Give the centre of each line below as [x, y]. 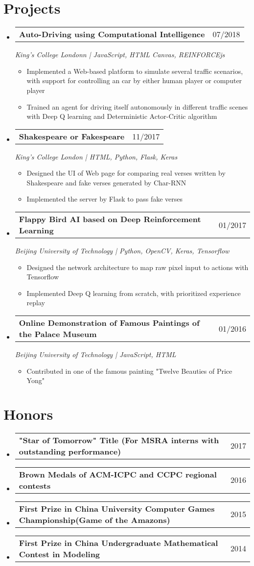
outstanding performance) [70, 451]
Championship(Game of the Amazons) [94, 520]
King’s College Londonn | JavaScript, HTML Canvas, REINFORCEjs [120, 55]
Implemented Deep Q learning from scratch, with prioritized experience [134, 293]
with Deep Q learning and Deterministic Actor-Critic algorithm [122, 116]
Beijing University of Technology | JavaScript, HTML [95, 354]
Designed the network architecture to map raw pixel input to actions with [138, 267]
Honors [28, 414]
